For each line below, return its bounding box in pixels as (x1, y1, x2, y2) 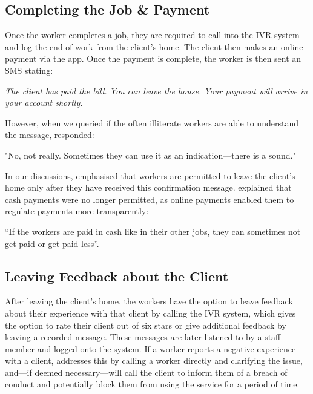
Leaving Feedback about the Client (5, 266, 229, 285)
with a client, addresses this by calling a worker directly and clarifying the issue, (5, 354, 303, 367)
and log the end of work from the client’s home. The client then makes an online (5, 40, 303, 53)
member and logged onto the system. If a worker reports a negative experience (5, 342, 296, 355)
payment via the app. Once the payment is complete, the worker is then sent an (5, 52, 301, 65)
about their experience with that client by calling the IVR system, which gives (5, 306, 296, 319)
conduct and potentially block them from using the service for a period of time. (5, 378, 300, 390)
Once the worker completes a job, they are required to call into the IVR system (5, 28, 300, 41)
